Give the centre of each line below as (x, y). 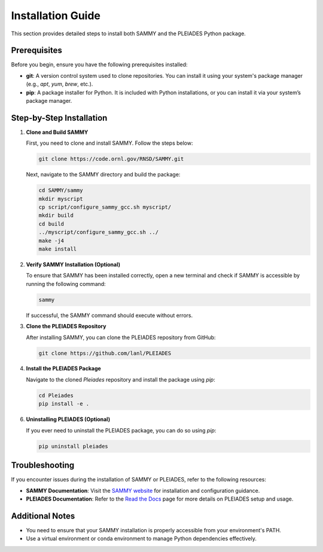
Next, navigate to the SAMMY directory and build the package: (103, 175)
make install (58, 249)
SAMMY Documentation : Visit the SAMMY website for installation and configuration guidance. (143, 490)
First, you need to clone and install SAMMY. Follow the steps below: (109, 143)
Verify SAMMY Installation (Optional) (73, 264)
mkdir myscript (61, 199)
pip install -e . (64, 404)
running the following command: (66, 283)
